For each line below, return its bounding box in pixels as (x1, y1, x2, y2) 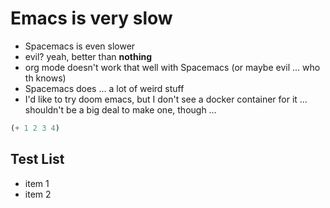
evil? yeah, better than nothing (24, 50, 153, 62)
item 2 (24, 188, 52, 200)
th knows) (24, 72, 67, 84)
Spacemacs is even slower (24, 40, 136, 52)
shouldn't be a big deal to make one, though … (24, 103, 217, 116)
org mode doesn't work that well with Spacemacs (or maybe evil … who (24, 61, 321, 73)
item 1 (24, 177, 50, 189)
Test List (10, 151, 65, 168)
